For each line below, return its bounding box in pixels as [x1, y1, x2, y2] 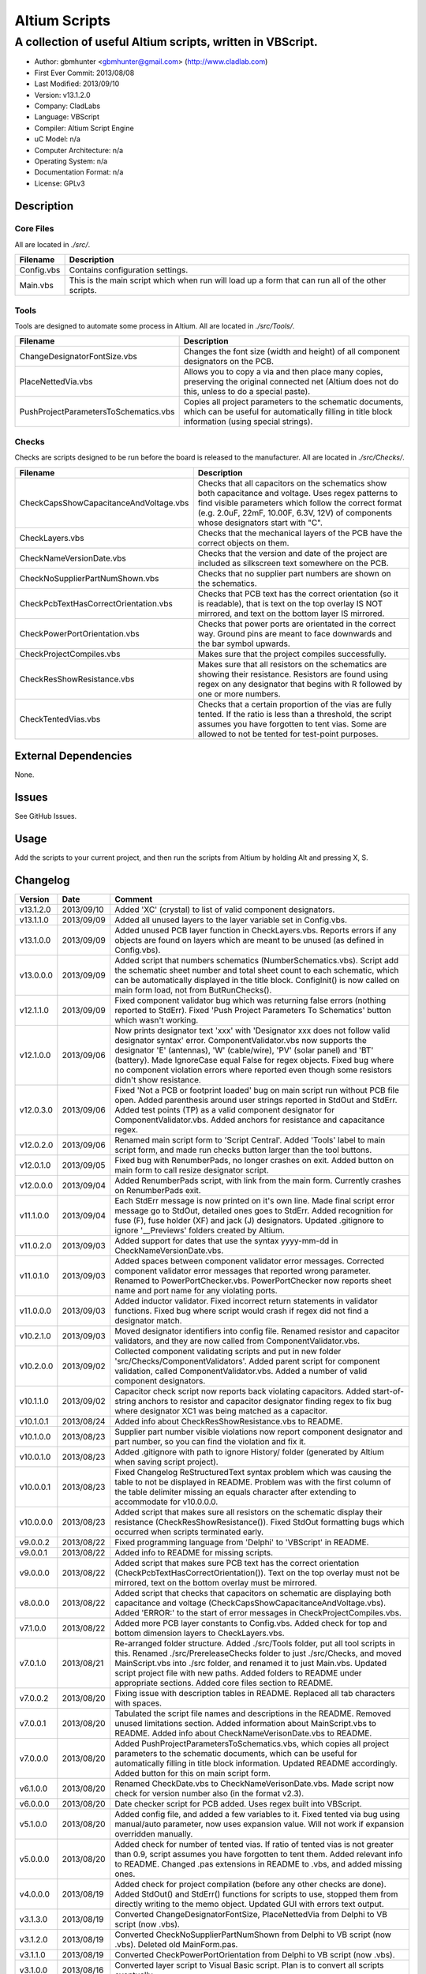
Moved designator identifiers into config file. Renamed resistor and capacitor [114, 1325, 400, 1336]
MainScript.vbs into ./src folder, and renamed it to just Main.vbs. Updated [114, 1657, 387, 1668]
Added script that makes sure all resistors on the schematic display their [114, 1507, 383, 1518]
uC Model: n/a [34, 134, 80, 144]
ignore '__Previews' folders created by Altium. [114, 1225, 286, 1236]
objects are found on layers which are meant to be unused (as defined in [114, 934, 384, 945]
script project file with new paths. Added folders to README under [114, 1667, 362, 1678]
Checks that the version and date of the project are [197, 547, 387, 558]
